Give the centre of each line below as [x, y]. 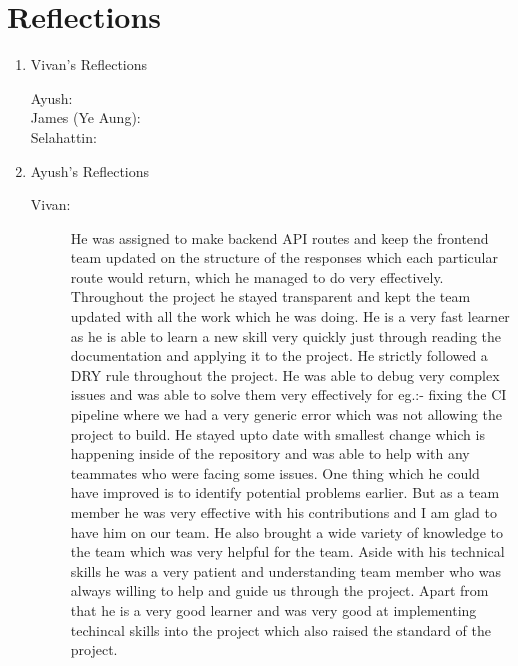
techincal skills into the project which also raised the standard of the [280, 629]
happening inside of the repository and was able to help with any [270, 453]
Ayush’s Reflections [90, 170]
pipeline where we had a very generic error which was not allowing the [286, 414]
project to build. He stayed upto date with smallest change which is [277, 433]
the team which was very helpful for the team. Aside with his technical [287, 551]
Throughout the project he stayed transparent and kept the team [270, 296]
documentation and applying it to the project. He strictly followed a [279, 355]
